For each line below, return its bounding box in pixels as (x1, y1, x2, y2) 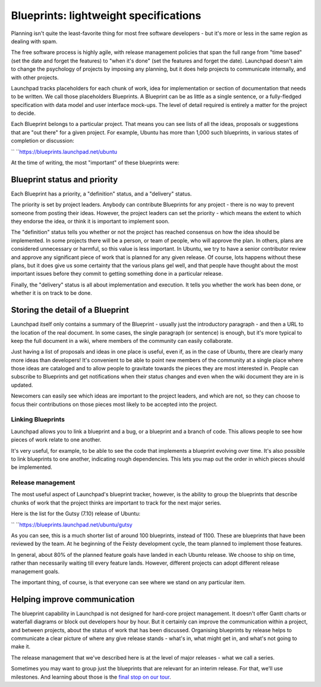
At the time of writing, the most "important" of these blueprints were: (11, 159, 180, 166)
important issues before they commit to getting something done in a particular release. (11, 270, 223, 278)
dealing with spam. (11, 37, 58, 45)
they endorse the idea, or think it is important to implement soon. (11, 218, 169, 225)
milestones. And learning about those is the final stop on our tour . (11, 673, 172, 680)
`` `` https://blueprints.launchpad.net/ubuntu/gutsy (11, 521, 133, 528)
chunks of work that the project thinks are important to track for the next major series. (11, 499, 222, 506)
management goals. (11, 568, 60, 575)
